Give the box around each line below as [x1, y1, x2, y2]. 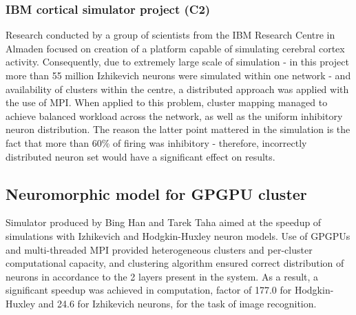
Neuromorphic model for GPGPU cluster [6, 183, 307, 204]
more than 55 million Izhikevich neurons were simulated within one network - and [6, 68, 351, 82]
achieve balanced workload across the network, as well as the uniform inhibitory [6, 108, 343, 123]
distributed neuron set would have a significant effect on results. [6, 149, 275, 163]
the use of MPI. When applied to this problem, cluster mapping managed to [6, 95, 328, 110]
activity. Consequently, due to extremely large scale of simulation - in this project [6, 54, 349, 69]
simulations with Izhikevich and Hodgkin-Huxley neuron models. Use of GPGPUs [6, 228, 350, 243]
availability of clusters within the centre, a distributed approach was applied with [6, 81, 349, 96]
